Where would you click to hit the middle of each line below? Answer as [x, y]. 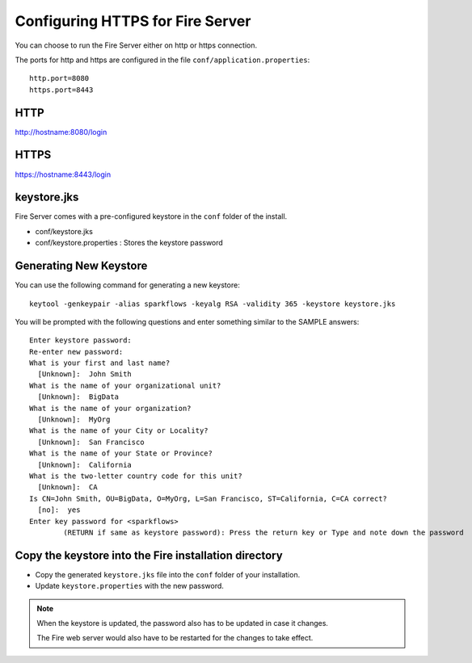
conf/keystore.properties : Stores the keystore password [129, 243]
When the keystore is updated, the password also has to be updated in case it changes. [183, 623]
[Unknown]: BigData [78, 397]
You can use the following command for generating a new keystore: [127, 285]
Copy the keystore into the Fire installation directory [149, 555]
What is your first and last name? [100, 363]
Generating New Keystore [81, 266]
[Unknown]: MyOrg [74, 420]
